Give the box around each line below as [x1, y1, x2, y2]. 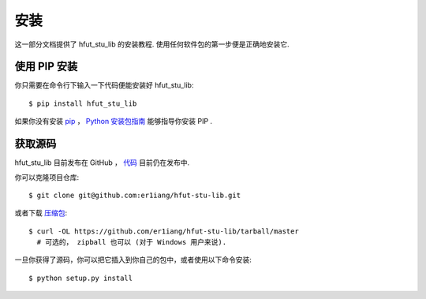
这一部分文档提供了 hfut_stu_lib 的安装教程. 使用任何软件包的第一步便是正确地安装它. [14, 39, 290, 49]
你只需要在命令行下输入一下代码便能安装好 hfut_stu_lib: [14, 80, 194, 90]
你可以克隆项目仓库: [14, 172, 80, 181]
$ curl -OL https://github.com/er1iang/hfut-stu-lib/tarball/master [28, 226, 299, 236]
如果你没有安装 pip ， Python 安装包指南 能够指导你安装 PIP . [14, 117, 213, 126]
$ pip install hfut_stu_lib [28, 99, 137, 108]
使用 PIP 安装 [14, 60, 78, 73]
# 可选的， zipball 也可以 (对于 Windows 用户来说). [36, 237, 227, 247]
